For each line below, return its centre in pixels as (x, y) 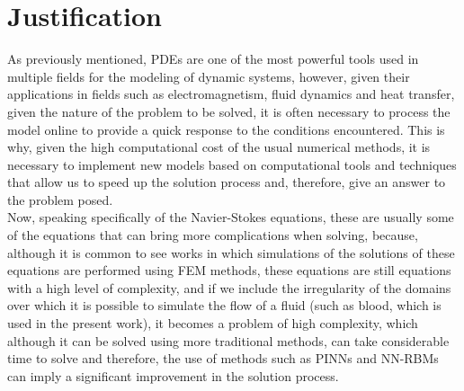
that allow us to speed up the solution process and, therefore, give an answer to (227, 182)
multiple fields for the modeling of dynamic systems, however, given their (209, 76)
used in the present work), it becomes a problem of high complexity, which (213, 323)
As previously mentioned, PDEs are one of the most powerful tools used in (213, 59)
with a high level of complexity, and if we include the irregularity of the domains (229, 287)
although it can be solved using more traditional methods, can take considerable (228, 340)
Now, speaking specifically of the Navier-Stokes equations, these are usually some (231, 217)
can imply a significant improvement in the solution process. (173, 375)
